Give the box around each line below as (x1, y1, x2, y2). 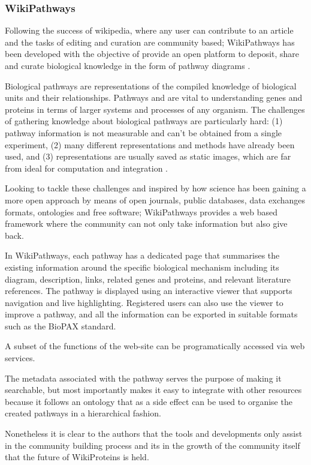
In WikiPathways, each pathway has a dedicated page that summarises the (5, 249, 280, 262)
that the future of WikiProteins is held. (5, 451, 149, 463)
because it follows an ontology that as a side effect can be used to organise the (5, 395, 292, 407)
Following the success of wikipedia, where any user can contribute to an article (5, 24, 294, 37)
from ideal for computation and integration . (5, 161, 168, 174)
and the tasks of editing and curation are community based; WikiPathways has (5, 35, 295, 48)
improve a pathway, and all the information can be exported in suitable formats (5, 308, 298, 320)
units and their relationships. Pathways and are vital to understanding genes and (5, 91, 303, 104)
